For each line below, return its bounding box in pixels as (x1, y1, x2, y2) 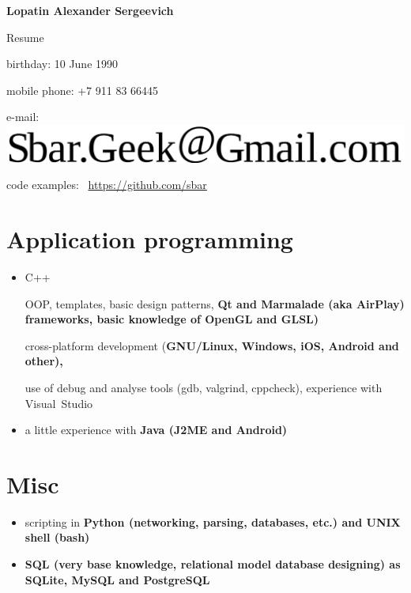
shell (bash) (25, 529, 90, 546)
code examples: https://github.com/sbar (6, 176, 207, 193)
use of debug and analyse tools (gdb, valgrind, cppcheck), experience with (25, 379, 383, 395)
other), (25, 353, 63, 369)
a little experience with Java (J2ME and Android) (25, 421, 288, 438)
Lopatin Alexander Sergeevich (6, 2, 174, 18)
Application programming (6, 223, 293, 255)
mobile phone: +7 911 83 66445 (6, 81, 159, 98)
